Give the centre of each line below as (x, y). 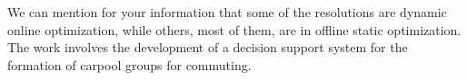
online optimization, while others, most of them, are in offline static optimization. (234, 29)
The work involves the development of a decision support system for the (208, 47)
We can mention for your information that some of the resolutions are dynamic (227, 12)
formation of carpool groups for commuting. (129, 64)
